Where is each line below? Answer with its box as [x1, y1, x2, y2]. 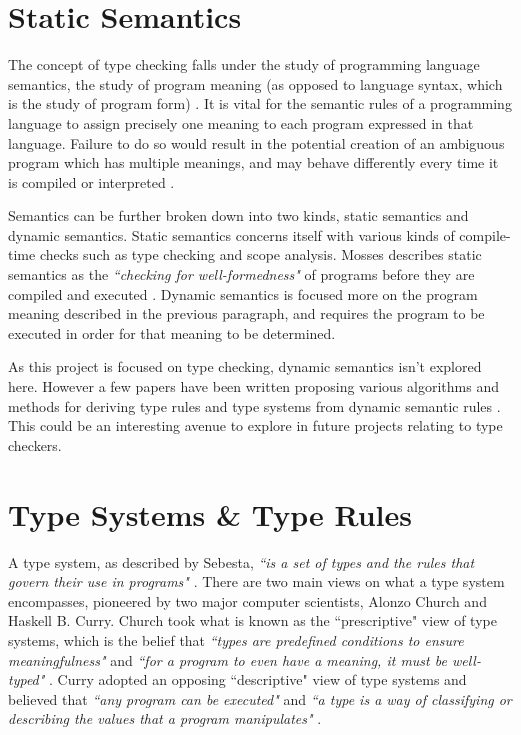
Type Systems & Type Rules [8, 493, 412, 534]
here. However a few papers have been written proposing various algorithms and [8, 376, 499, 397]
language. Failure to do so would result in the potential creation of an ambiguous [8, 132, 505, 153]
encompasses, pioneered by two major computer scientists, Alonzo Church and [8, 590, 487, 611]
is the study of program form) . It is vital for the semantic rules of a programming [8, 93, 512, 114]
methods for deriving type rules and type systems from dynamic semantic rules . [8, 395, 501, 416]
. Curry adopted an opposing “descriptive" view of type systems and [49, 669, 467, 690]
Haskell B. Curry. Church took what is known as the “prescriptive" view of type [8, 610, 497, 631]
